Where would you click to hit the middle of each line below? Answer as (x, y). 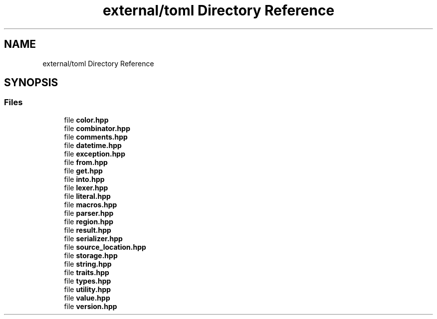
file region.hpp (89, 221)
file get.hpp (83, 170)
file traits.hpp (87, 272)
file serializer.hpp (93, 238)
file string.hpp (88, 264)
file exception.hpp (95, 154)
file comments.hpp (96, 137)
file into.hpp (84, 179)
